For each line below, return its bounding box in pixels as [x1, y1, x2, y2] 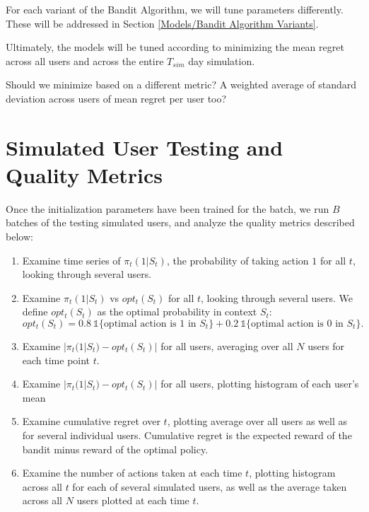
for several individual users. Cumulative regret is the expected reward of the [22, 428, 352, 442]
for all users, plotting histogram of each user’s [160, 376, 359, 391]
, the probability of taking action [166, 252, 309, 267]
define [22, 304, 48, 319]
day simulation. [188, 53, 255, 68]
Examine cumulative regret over [22, 414, 160, 429]
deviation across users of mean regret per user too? [6, 91, 227, 105]
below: [6, 229, 33, 244]
